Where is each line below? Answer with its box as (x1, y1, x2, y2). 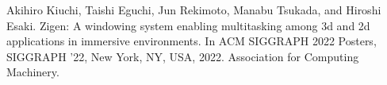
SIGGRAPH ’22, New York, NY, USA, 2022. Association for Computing (6, 48, 359, 64)
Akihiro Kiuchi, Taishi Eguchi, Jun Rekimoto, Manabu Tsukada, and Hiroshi (6, 2, 381, 17)
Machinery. (6, 64, 59, 80)
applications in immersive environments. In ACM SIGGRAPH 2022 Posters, (6, 33, 377, 49)
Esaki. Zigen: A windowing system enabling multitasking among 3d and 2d (6, 17, 370, 33)
